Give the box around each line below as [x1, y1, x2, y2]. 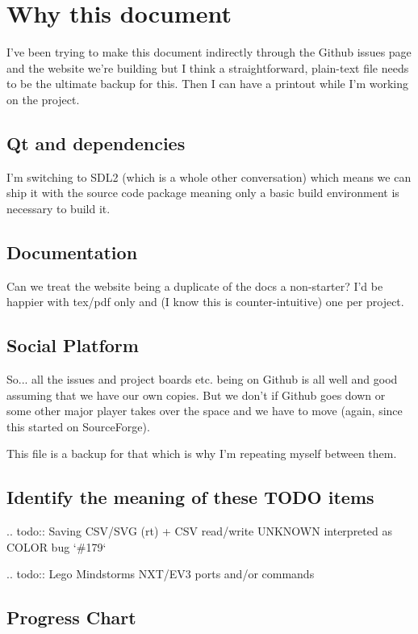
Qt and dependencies [6, 130, 186, 155]
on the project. [6, 90, 80, 107]
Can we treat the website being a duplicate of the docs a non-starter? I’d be [6, 277, 383, 294]
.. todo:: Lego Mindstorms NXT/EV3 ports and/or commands [6, 565, 315, 582]
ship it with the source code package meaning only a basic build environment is [6, 184, 399, 201]
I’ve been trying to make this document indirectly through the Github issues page [6, 44, 412, 61]
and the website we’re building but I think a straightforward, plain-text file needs [6, 59, 409, 76]
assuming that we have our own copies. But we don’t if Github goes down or [6, 386, 386, 403]
